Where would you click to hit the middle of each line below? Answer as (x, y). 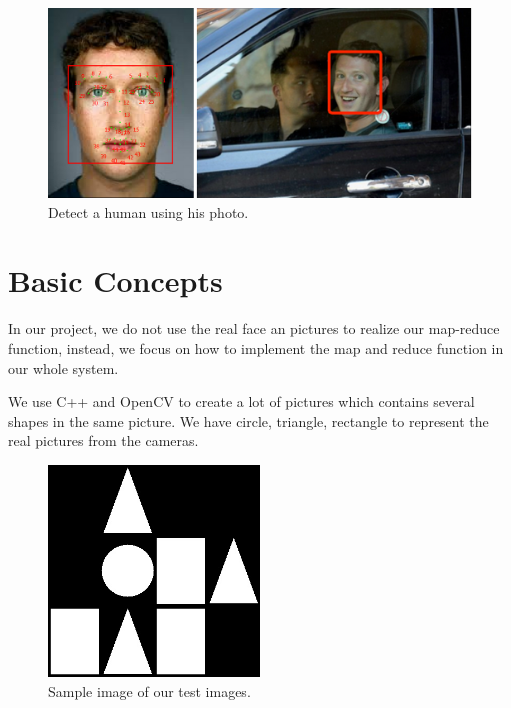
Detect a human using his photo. (148, 211)
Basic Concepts (115, 280)
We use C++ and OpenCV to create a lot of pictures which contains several (241, 401)
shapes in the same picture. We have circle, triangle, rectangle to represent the (248, 420)
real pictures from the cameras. (103, 440)
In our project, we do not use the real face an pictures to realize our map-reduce (254, 328)
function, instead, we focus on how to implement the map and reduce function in (256, 347)
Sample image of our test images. (149, 690)
